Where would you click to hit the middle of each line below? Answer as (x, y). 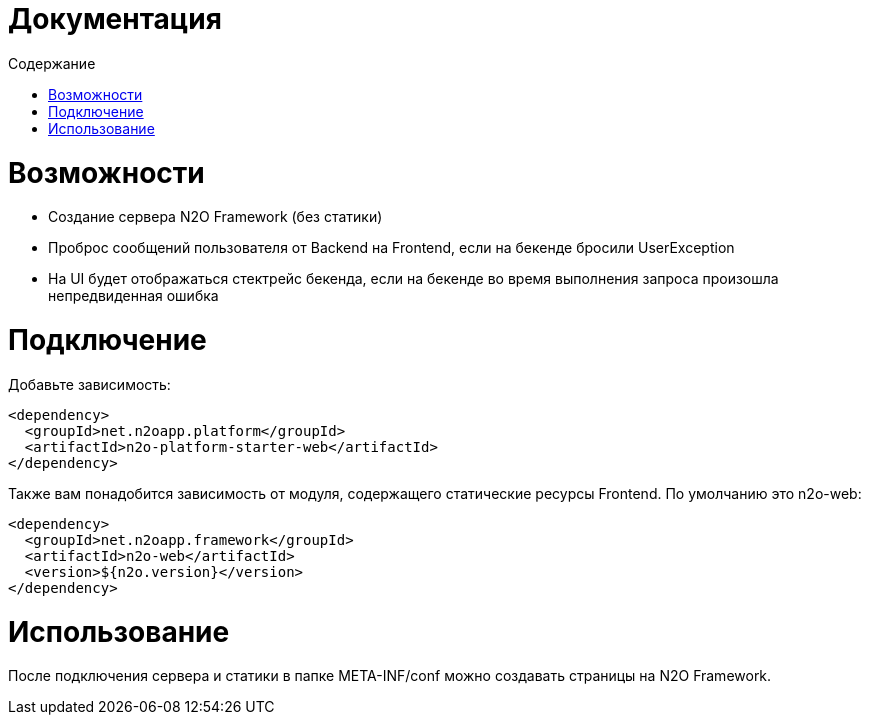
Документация (115, 19)
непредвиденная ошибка (133, 296)
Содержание (52, 63)
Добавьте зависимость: (89, 384)
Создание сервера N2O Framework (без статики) (215, 217)
